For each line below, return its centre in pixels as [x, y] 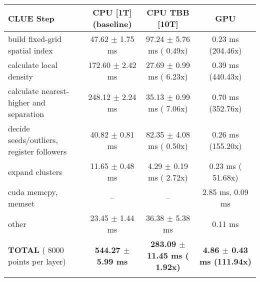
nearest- [55, 91]
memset [21, 203]
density [20, 76]
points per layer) [37, 261]
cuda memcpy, [33, 192]
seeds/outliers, [33, 140]
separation [26, 114]
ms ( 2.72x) [168, 177]
